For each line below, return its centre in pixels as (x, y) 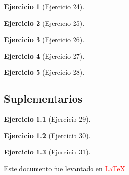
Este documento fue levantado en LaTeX (64, 168)
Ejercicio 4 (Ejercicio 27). (44, 55)
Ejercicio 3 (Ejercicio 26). (44, 39)
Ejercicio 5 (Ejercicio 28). (44, 72)
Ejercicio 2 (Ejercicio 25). (44, 23)
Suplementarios (43, 98)
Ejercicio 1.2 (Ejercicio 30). (47, 135)
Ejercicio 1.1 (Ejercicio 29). (47, 119)
